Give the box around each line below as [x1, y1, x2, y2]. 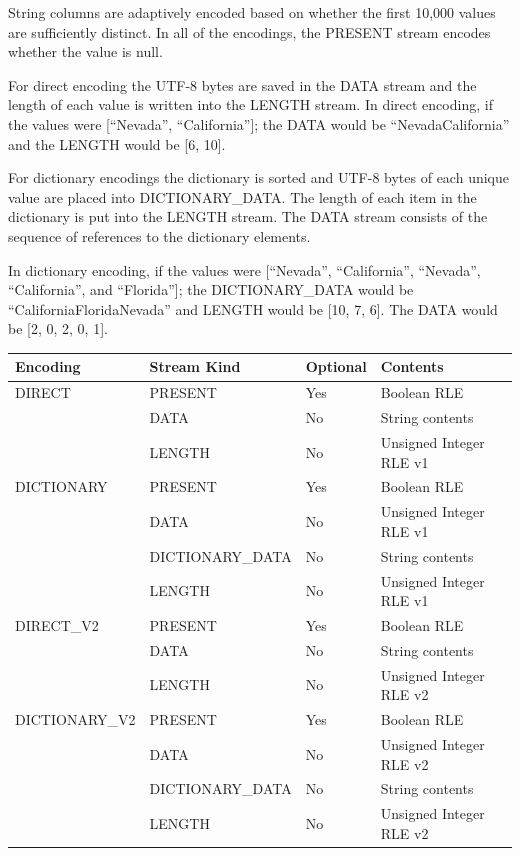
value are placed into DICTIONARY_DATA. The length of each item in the [8, 186, 477, 207]
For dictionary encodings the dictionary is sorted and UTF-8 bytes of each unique [8, 167, 509, 188]
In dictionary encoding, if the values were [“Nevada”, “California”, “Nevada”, [8, 259, 481, 280]
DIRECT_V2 [15, 614, 99, 635]
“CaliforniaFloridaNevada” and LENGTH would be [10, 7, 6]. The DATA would [8, 298, 498, 319]
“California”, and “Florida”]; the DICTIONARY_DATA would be [8, 279, 414, 300]
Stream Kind [149, 356, 241, 377]
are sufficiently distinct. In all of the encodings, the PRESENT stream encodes [8, 21, 491, 42]
